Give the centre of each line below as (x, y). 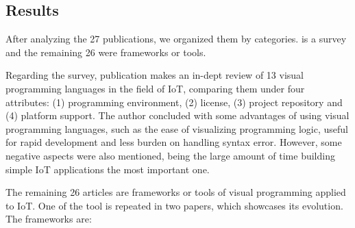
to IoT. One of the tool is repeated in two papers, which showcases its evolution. (174, 205)
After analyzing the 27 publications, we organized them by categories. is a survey (176, 39)
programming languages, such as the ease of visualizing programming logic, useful (177, 128)
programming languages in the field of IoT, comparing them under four (155, 88)
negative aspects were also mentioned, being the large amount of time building (170, 155)
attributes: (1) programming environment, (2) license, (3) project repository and (174, 102)
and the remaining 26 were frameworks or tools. (106, 52)
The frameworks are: (49, 219)
